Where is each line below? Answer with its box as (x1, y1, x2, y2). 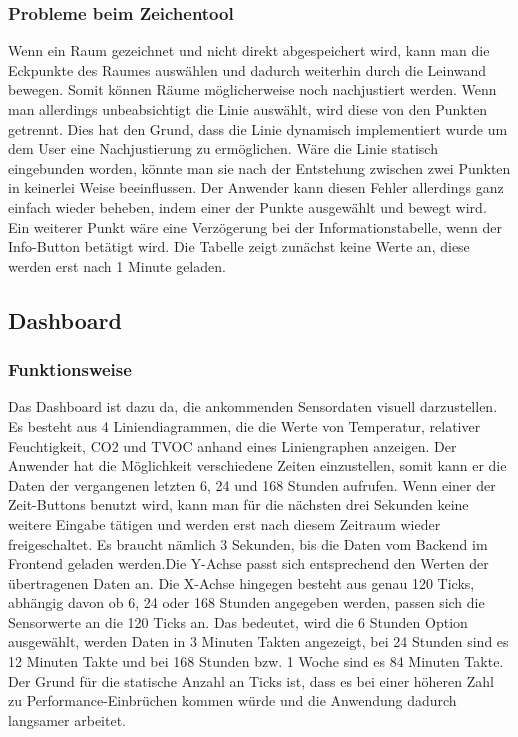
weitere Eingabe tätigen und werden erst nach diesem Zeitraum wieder (8, 513, 441, 534)
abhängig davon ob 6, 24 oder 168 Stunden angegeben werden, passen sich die (8, 592, 485, 613)
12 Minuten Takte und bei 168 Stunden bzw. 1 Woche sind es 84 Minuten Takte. (8, 651, 504, 672)
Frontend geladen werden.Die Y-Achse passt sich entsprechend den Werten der (8, 553, 489, 574)
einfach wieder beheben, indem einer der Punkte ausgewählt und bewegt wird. (8, 196, 487, 217)
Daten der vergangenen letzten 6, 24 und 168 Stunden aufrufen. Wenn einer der (8, 474, 496, 495)
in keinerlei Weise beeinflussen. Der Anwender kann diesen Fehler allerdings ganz (8, 177, 504, 198)
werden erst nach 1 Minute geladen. (8, 255, 226, 276)
